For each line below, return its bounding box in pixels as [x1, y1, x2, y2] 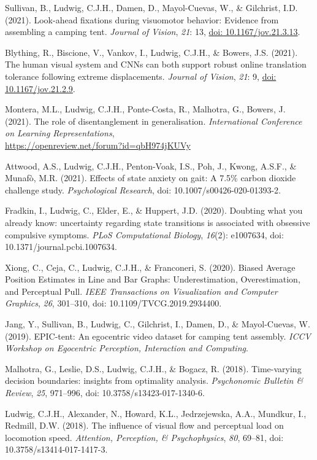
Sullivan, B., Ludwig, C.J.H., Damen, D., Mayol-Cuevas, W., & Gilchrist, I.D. [5, 1, 298, 14]
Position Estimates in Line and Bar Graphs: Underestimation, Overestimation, [5, 273, 300, 286]
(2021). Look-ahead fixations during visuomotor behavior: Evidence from [5, 13, 279, 26]
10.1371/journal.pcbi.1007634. [5, 240, 117, 253]
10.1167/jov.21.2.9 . [5, 82, 75, 95]
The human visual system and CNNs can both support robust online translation [5, 58, 307, 71]
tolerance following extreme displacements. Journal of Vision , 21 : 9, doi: [5, 69, 277, 82]
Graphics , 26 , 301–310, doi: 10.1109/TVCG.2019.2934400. [5, 297, 222, 310]
